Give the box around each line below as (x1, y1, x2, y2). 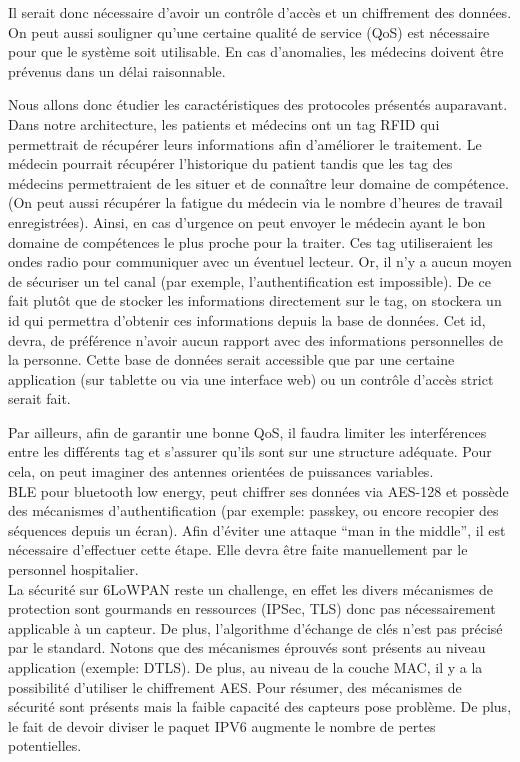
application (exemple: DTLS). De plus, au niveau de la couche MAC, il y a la (8, 657, 483, 677)
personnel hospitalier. (8, 559, 139, 580)
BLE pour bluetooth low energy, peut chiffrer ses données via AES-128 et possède (8, 480, 509, 501)
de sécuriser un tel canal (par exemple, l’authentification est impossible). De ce (8, 270, 491, 291)
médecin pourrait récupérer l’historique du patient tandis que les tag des (8, 153, 453, 174)
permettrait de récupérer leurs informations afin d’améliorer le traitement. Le (8, 133, 482, 154)
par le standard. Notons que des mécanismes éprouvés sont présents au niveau (8, 637, 486, 658)
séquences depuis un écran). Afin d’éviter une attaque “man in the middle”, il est (8, 519, 506, 540)
